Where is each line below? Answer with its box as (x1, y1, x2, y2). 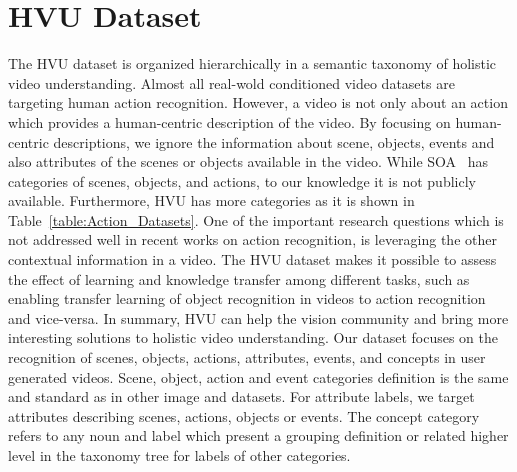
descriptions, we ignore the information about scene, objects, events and (53, 131, 495, 152)
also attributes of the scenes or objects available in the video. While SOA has (8, 151, 489, 172)
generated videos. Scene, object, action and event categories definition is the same (8, 366, 509, 387)
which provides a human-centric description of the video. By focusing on (8, 111, 451, 132)
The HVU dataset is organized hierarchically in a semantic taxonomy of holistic (8, 53, 497, 74)
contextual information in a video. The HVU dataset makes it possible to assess (8, 249, 497, 270)
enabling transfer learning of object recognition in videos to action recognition (8, 288, 486, 309)
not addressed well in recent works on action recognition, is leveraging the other (8, 229, 497, 250)
